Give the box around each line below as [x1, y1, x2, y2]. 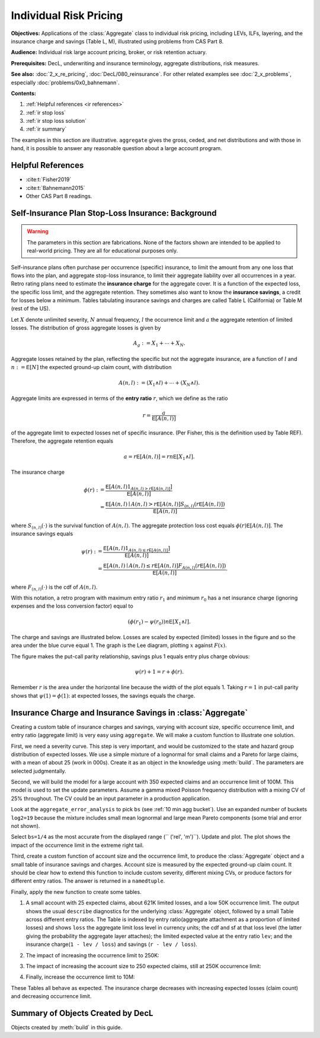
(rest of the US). [11, 305, 50, 312]
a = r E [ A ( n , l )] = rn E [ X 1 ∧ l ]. [123, 453, 195, 461]
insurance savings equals [11, 530, 73, 537]
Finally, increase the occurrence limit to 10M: [25, 973, 135, 980]
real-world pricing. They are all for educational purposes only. [27, 247, 178, 255]
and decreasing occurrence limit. [11, 993, 92, 1000]
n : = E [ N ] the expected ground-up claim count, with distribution [11, 364, 172, 371]
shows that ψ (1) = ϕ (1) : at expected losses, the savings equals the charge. [11, 692, 196, 699]
